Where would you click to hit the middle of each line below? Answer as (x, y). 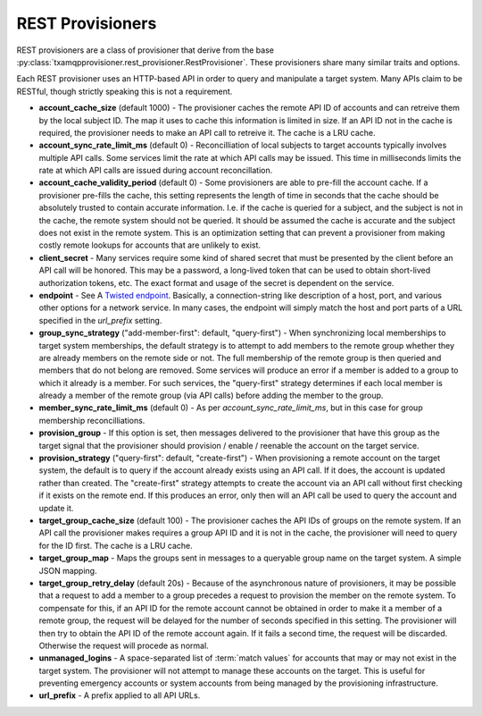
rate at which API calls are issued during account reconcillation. (156, 171)
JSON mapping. (68, 570)
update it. (56, 508)
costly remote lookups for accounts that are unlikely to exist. (150, 245)
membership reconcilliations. (92, 420)
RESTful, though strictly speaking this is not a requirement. (125, 91)
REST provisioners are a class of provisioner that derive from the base (145, 50)
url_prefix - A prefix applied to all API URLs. (120, 695)
